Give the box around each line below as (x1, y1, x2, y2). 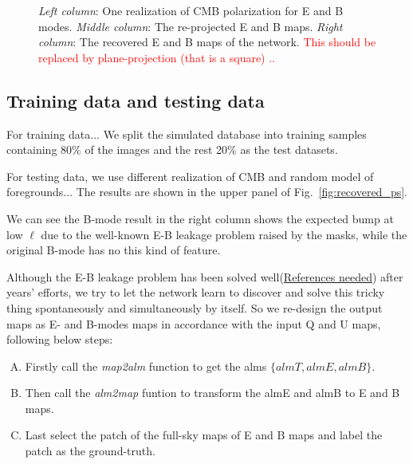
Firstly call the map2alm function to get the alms (25, 357, 267, 374)
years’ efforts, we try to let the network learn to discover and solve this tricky (6, 284, 385, 301)
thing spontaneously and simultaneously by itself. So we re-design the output (6, 299, 383, 316)
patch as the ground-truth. (25, 442, 155, 459)
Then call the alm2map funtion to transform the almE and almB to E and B (25, 384, 400, 401)
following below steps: (6, 331, 113, 348)
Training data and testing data (6, 88, 265, 112)
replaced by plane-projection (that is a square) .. (38, 49, 276, 65)
